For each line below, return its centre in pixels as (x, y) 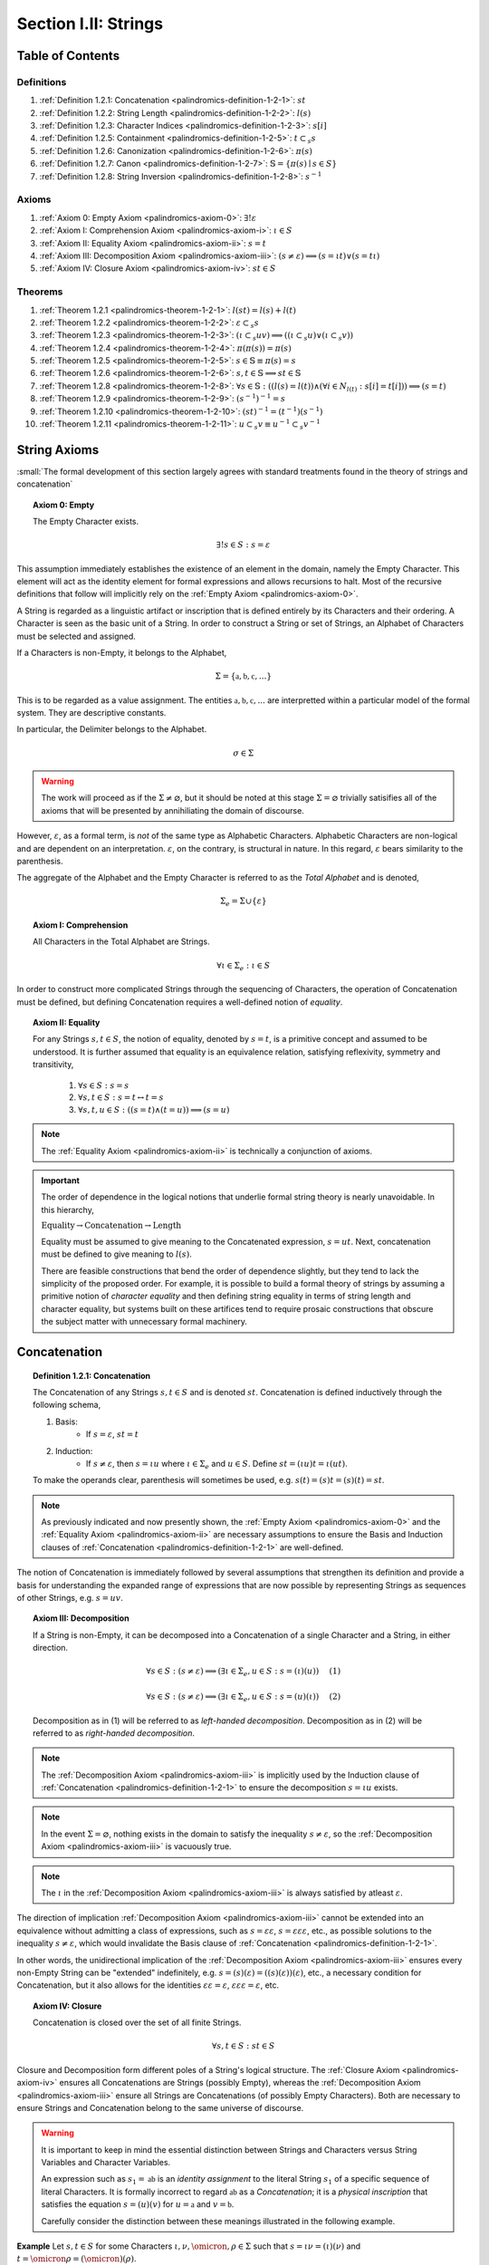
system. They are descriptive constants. (91, 712)
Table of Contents (68, 56)
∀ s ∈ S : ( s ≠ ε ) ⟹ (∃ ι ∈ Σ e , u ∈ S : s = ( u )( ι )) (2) (244, 1697)
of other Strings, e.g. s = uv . (70, 1598)
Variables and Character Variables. (106, 2163)
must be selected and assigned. (76, 636)
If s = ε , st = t (113, 1434)
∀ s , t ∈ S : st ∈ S (243, 2046)
